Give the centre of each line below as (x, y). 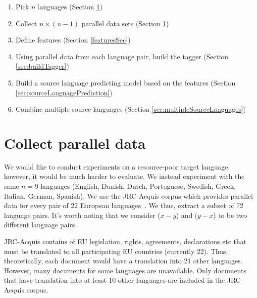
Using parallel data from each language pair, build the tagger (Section (122, 56)
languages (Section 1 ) (70, 6)
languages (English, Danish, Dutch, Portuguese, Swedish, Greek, (138, 186)
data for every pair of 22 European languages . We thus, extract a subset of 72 (124, 205)
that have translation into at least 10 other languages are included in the (115, 280)
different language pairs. (41, 225)
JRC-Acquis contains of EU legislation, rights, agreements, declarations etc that (125, 241)
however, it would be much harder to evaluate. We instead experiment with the (124, 176)
